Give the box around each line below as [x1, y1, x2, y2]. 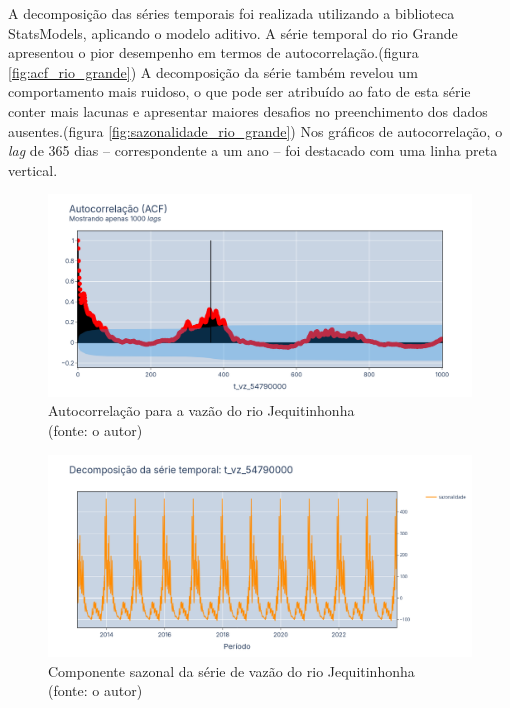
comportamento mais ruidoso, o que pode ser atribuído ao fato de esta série [8, 81, 471, 102]
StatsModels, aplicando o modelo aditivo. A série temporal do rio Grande [8, 22, 458, 43]
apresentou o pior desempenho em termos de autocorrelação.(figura [8, 42, 419, 63]
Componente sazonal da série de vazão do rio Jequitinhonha [48, 660, 415, 681]
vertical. [8, 159, 58, 180]
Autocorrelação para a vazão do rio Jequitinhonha [48, 400, 355, 421]
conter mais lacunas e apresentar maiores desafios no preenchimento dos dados [8, 100, 488, 121]
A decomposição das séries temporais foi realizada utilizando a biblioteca [8, 3, 455, 23]
